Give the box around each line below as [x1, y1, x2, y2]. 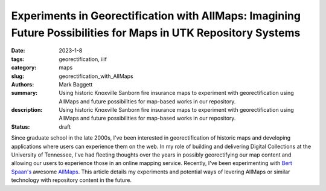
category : [11, 64, 37, 71]
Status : [11, 123, 30, 130]
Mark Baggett [59, 80, 93, 88]
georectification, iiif [59, 55, 107, 63]
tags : [11, 55, 25, 63]
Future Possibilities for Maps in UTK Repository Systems [11, 26, 301, 39]
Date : [11, 47, 25, 54]
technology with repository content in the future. [11, 176, 132, 184]
